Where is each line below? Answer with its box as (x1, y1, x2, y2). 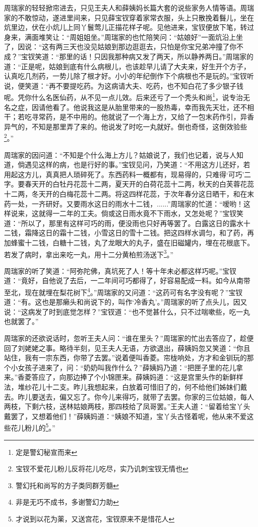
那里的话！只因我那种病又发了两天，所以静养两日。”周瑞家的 (59, 51, 254, 61)
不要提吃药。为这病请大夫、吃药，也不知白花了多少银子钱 (56, 80, 244, 91)
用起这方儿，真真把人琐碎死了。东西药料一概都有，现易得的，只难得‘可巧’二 (4, 169, 251, 179)
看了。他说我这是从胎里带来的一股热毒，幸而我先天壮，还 (52, 102, 240, 112)
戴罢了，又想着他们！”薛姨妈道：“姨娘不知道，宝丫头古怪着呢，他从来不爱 (4, 411, 247, 421)
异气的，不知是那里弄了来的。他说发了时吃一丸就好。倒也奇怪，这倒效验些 (4, 121, 247, 131)
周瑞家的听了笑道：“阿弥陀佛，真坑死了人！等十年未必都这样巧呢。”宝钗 (4, 265, 237, 276)
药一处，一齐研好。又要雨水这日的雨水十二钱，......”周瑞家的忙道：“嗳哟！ (4, 198, 244, 209)
